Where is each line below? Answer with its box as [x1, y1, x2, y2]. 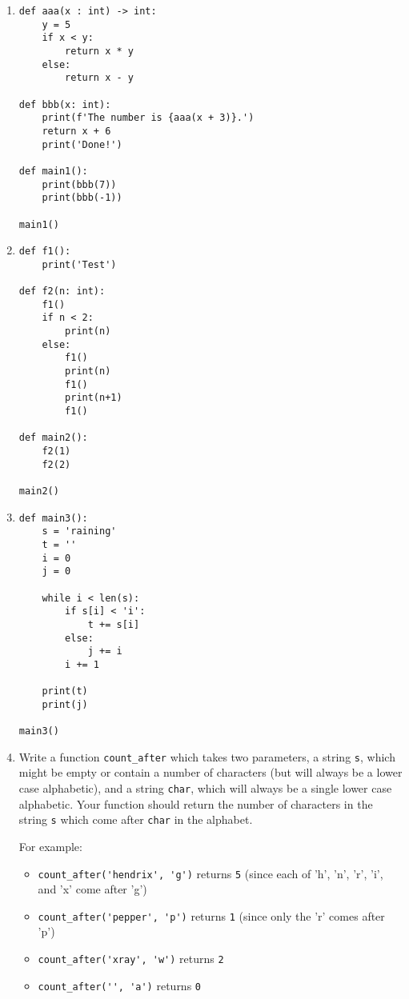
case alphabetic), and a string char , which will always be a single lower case [18, 780, 392, 797]
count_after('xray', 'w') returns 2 [38, 950, 224, 967]
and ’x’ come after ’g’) [38, 881, 147, 897]
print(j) [42, 698, 88, 710]
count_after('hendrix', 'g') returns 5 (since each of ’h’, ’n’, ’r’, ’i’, [38, 865, 383, 881]
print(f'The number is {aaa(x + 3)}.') [42, 112, 255, 124]
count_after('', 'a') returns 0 [38, 977, 201, 993]
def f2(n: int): [18, 286, 106, 298]
